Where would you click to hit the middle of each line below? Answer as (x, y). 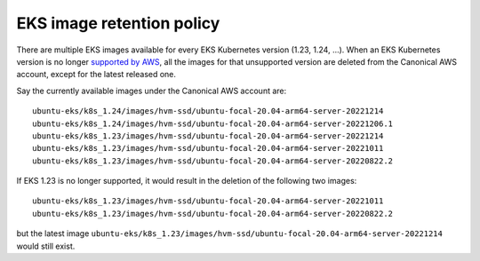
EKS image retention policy (118, 23)
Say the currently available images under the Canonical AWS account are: (152, 91)
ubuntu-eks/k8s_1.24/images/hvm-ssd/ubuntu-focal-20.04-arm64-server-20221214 (208, 111)
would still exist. (46, 246)
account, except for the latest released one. (96, 75)
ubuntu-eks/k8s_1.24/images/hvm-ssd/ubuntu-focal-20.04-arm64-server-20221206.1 (213, 123)
